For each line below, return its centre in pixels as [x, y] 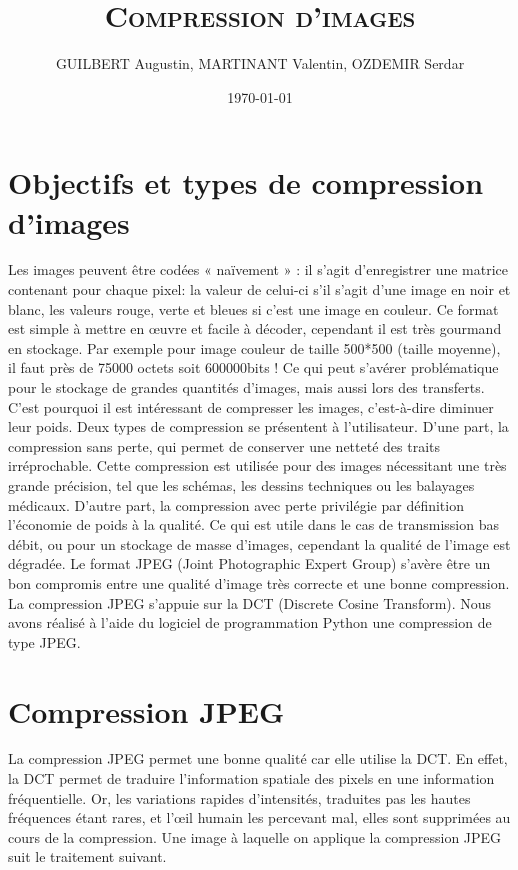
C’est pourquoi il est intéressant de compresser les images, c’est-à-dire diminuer [251, 406]
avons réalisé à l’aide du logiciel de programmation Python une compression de [250, 622]
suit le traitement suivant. [87, 856]
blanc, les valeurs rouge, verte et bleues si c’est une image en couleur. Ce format [253, 308]
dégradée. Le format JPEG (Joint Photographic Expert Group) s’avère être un [249, 563]
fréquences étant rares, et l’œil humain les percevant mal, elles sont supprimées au [259, 817]
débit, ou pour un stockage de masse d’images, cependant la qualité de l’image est [259, 543]
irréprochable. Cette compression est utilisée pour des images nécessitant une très [257, 465]
